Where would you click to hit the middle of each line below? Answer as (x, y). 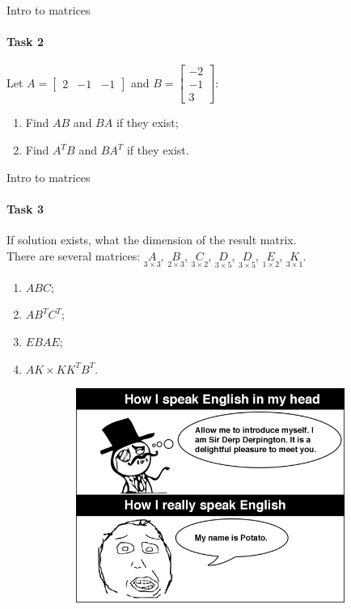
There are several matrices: (74, 255)
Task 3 (25, 208)
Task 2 (25, 42)
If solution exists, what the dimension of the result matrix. (152, 240)
